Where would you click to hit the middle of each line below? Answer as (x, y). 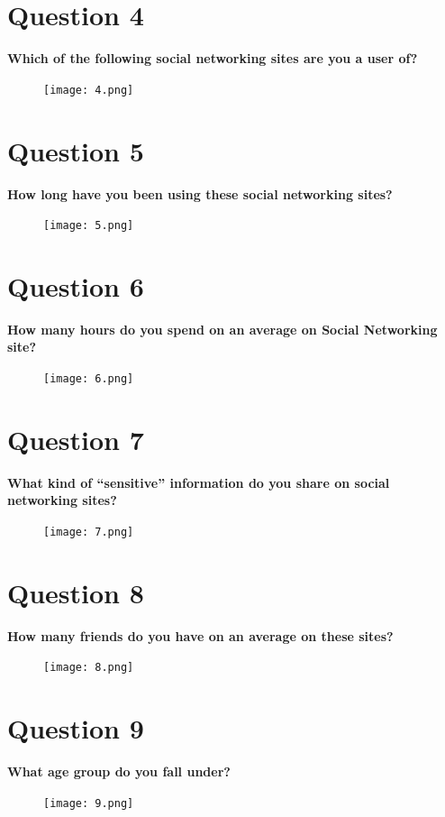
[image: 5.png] (89, 226)
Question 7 (76, 439)
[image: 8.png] (89, 668)
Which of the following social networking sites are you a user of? (213, 58)
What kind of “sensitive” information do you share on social (199, 482)
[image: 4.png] (89, 90)
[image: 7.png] (89, 532)
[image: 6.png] (89, 379)
